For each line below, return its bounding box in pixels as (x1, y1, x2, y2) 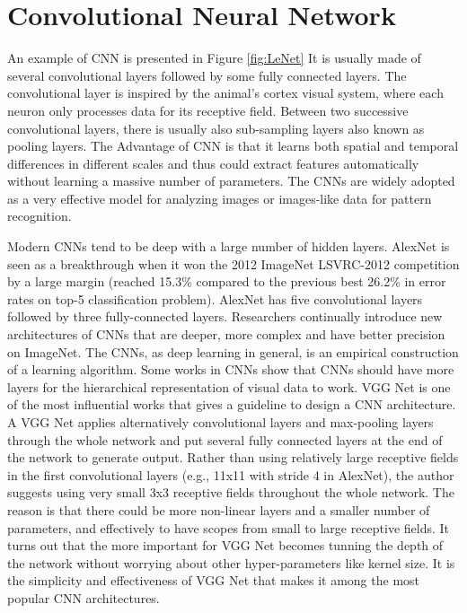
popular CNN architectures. (7, 588, 160, 607)
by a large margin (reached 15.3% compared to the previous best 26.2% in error (7, 272, 446, 291)
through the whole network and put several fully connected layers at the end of (7, 430, 443, 449)
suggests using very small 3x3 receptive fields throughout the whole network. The (7, 483, 454, 502)
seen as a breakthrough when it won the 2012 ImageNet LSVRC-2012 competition (7, 254, 460, 273)
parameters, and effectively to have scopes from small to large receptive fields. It (7, 518, 450, 537)
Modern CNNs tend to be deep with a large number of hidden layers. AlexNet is (7, 237, 450, 256)
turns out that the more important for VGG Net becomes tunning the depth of (7, 536, 444, 555)
